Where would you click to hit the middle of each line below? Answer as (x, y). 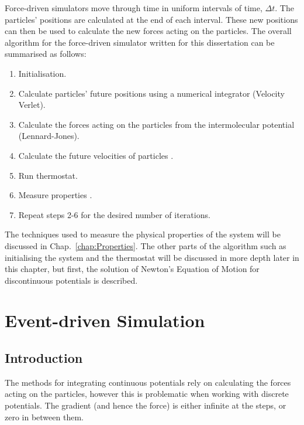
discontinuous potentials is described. (71, 280)
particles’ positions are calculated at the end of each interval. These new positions (151, 19)
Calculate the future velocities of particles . (96, 155)
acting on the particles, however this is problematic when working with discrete (147, 394)
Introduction (44, 358)
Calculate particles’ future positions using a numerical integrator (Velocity (151, 93)
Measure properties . (55, 195)
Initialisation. (42, 73)
